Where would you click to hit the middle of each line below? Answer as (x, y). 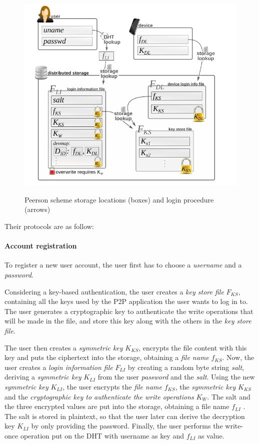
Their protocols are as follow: (49, 226)
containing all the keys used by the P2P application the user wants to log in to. (126, 301)
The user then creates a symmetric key (64, 347)
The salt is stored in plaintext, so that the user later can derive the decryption (125, 416)
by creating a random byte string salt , (186, 367)
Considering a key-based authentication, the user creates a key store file (114, 291)
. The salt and (229, 396)
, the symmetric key (205, 386)
